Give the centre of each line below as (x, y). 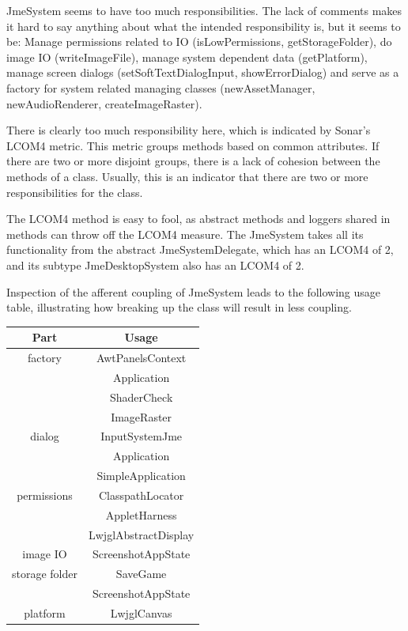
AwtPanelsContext (141, 358)
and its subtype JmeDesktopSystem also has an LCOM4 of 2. (155, 264)
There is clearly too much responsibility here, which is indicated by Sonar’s (189, 130)
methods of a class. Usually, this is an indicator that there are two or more (187, 176)
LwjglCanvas (141, 613)
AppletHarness (141, 514)
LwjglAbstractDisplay (142, 534)
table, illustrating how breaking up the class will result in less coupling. (179, 307)
